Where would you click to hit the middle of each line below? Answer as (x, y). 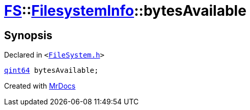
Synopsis (28, 35)
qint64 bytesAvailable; (51, 71)
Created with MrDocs (40, 86)
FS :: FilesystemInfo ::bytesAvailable (125, 11)
